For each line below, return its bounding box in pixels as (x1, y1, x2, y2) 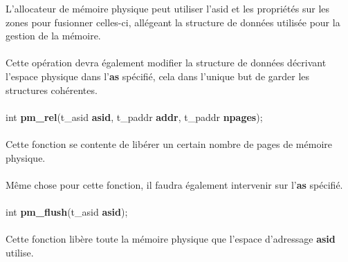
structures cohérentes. (6, 82, 98, 97)
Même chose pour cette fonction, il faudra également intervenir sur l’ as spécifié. (6, 177, 343, 191)
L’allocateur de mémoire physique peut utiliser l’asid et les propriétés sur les (6, 1, 330, 15)
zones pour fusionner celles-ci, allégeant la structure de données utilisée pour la (6, 15, 340, 29)
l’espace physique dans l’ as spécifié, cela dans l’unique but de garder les (6, 68, 310, 83)
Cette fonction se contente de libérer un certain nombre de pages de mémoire (6, 136, 333, 151)
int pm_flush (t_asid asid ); (6, 204, 128, 218)
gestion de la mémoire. (6, 28, 101, 43)
